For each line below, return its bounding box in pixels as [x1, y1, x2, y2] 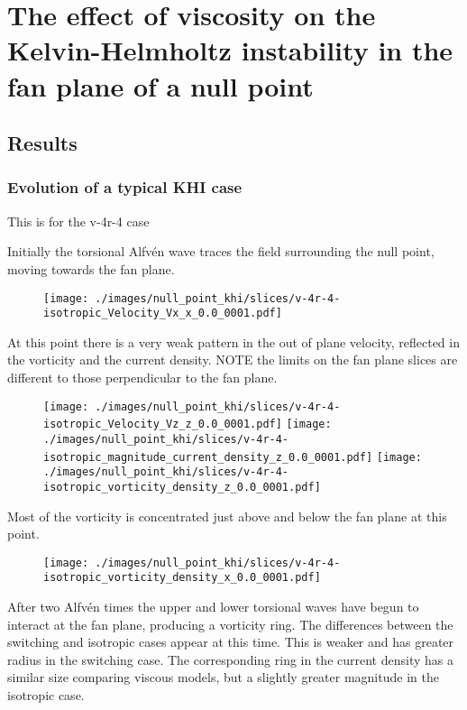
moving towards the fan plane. [7, 259, 175, 278]
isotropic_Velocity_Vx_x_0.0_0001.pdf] [43, 307, 282, 320]
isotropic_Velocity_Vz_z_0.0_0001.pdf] [43, 418, 282, 431]
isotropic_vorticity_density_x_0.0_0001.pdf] [43, 571, 321, 585]
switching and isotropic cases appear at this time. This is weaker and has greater [7, 632, 454, 651]
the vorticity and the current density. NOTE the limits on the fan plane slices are [7, 350, 458, 369]
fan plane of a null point [7, 67, 314, 104]
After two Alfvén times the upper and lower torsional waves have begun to [7, 597, 419, 616]
